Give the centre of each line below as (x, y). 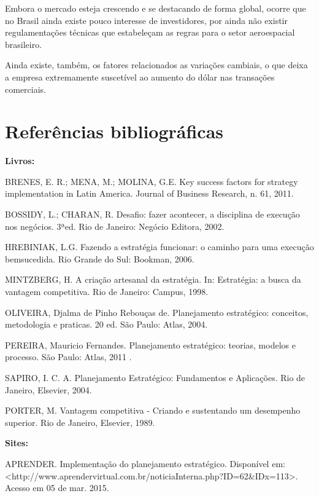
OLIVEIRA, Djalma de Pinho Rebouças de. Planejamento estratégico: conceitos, (157, 312)
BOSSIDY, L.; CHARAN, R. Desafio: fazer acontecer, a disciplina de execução (152, 214)
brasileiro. (24, 44)
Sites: (17, 443)
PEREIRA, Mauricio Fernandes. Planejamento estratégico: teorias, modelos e (150, 344)
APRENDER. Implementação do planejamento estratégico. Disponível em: (145, 463)
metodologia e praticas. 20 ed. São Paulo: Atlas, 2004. (106, 324)
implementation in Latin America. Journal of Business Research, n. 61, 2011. (149, 193)
